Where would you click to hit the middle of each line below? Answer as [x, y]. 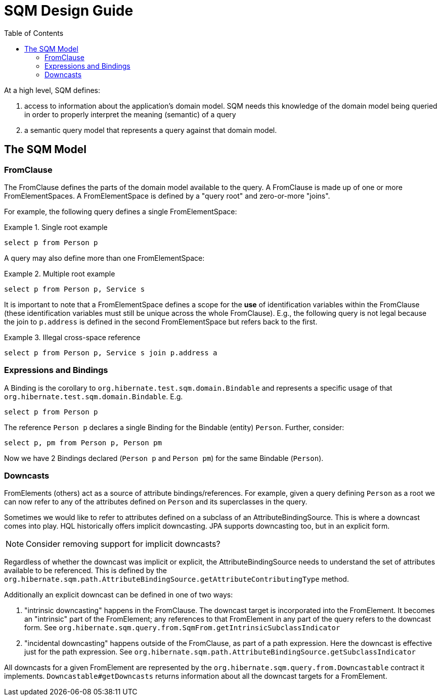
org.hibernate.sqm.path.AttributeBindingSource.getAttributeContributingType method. [177, 579]
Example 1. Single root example [56, 227]
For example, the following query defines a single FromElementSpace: [121, 211]
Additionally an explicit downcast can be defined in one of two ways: [119, 595]
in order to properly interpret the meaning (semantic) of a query [130, 114]
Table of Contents [34, 33]
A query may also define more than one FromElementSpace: [104, 258]
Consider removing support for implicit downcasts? [123, 544]
